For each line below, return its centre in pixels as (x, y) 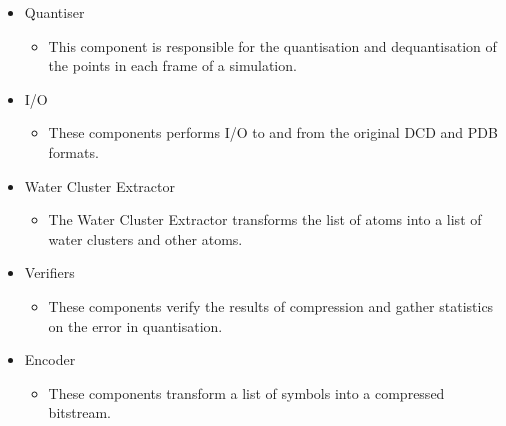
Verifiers (49, 272)
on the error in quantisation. (135, 325)
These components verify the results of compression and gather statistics (271, 305)
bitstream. (79, 412)
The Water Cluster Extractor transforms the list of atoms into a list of (265, 219)
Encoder (50, 359)
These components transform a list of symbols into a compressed (246, 392)
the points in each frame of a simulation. (172, 65)
